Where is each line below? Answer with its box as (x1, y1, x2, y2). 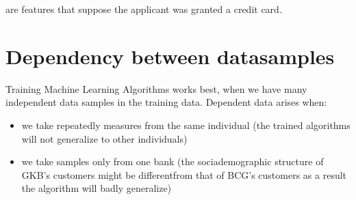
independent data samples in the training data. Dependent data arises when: (5, 95, 327, 109)
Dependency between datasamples (5, 42, 335, 70)
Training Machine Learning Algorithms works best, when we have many (5, 81, 307, 96)
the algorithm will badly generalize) (21, 181, 172, 195)
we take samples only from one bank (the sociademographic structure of (21, 154, 324, 169)
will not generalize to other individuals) (21, 131, 188, 145)
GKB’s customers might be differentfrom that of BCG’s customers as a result (21, 167, 347, 182)
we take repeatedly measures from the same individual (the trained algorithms (21, 117, 351, 132)
